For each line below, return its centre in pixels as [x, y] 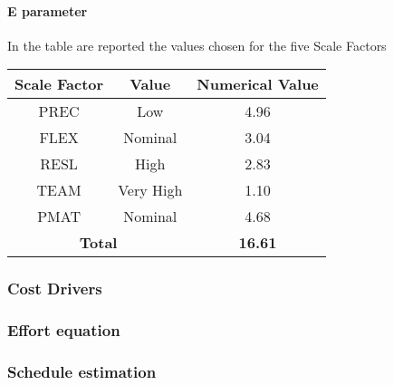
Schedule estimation [82, 371]
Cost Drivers [55, 289]
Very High [150, 190]
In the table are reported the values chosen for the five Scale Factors [197, 45]
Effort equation [64, 330]
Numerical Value [258, 84]
